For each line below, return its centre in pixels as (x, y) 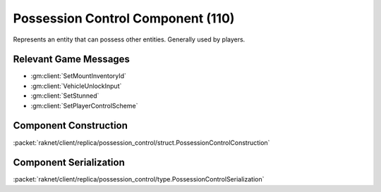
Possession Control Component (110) (124, 18)
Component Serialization (69, 163)
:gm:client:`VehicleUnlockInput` (76, 86)
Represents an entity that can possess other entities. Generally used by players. (129, 39)
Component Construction (71, 126)
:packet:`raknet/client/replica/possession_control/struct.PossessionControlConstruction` (141, 142)
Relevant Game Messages (72, 59)
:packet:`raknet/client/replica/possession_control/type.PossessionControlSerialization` (139, 179)
